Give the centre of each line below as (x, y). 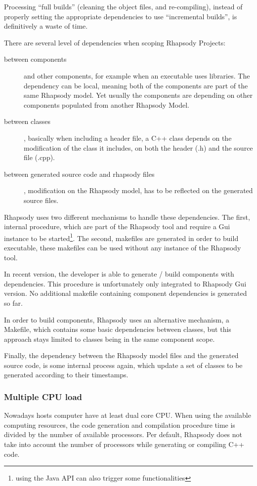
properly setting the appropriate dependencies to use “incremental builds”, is (121, 16)
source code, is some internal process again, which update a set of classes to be (123, 365)
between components (35, 59)
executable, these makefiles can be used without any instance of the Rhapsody (123, 247)
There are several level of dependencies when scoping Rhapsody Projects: (115, 42)
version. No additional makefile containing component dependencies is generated (126, 293)
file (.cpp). (40, 157)
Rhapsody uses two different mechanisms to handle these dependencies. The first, (127, 217)
